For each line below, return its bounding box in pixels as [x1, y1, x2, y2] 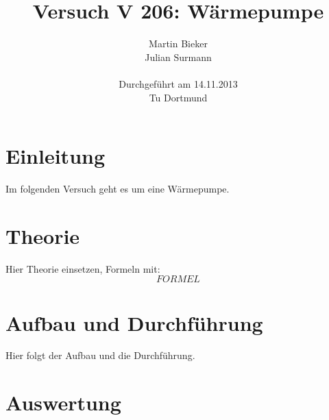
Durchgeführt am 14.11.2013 [119, 76, 238, 90]
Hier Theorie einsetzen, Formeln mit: [5, 261, 160, 275]
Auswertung [5, 388, 121, 417]
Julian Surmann [145, 49, 212, 64]
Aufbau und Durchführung [5, 308, 263, 336]
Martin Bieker [149, 36, 208, 51]
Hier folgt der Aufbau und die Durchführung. [5, 348, 195, 362]
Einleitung [5, 142, 106, 170]
